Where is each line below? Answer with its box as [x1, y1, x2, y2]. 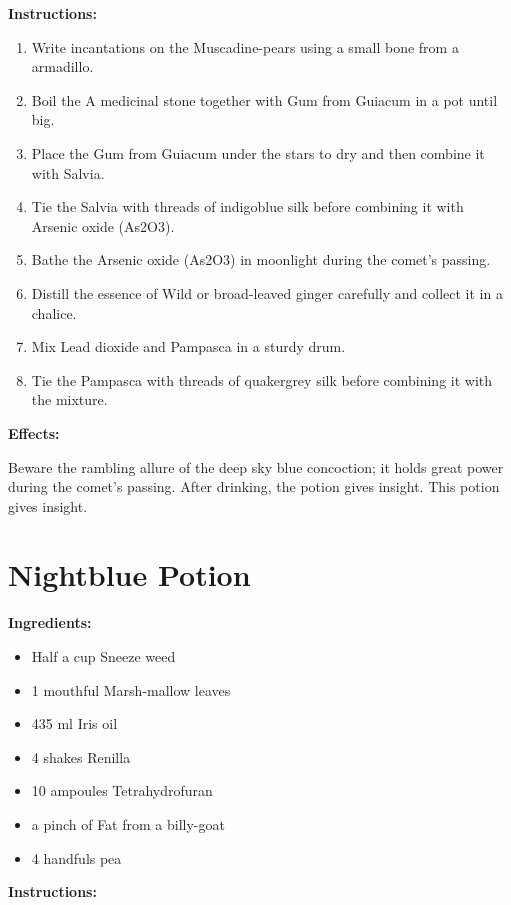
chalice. [31, 302, 77, 323]
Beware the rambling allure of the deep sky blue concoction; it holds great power [8, 456, 504, 477]
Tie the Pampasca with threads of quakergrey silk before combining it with [31, 369, 493, 390]
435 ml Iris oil [31, 713, 118, 734]
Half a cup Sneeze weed [31, 646, 176, 666]
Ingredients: [8, 612, 92, 633]
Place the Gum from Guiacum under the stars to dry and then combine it [31, 142, 485, 163]
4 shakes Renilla [31, 746, 131, 767]
